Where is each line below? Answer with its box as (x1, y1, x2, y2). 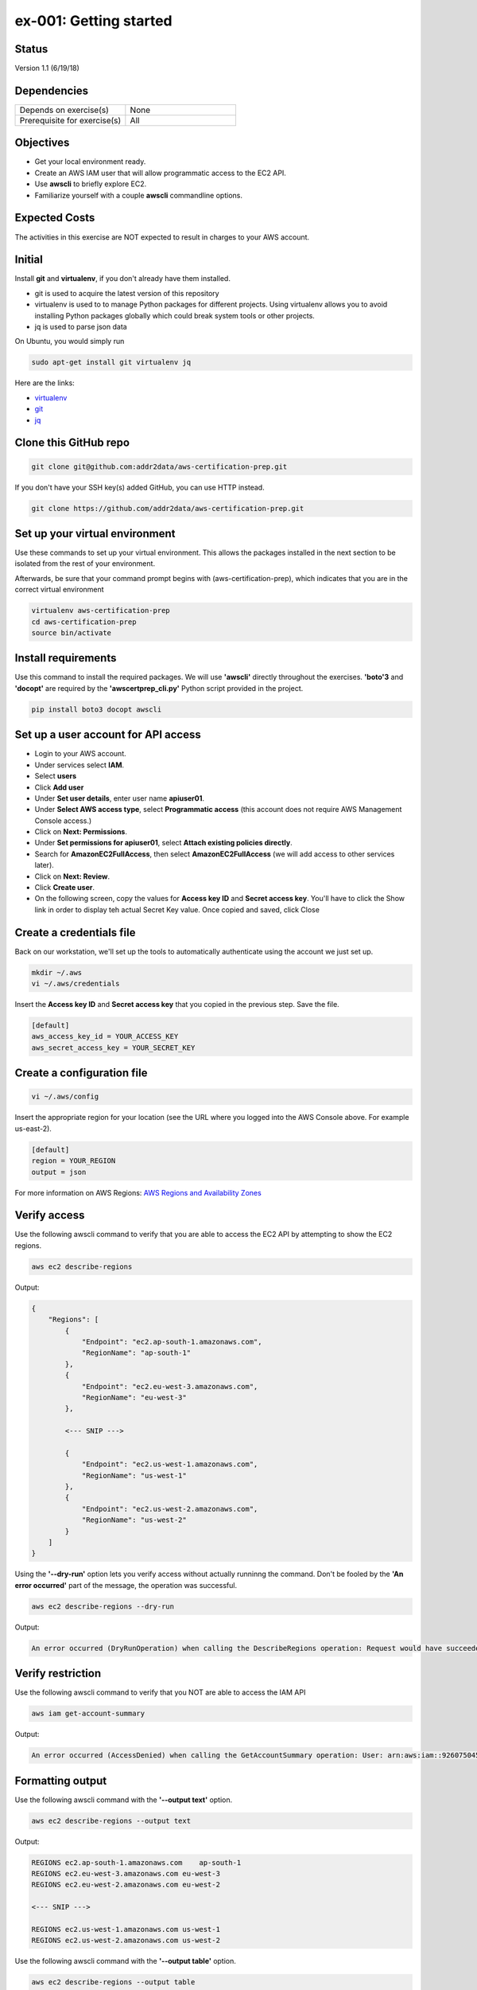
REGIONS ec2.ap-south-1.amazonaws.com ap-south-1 (31, 1858, 242, 1867)
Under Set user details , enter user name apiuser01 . (34, 793, 205, 803)
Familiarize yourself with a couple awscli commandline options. (34, 190, 242, 200)
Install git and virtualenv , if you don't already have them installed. (14, 274, 231, 283)
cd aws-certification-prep (31, 617, 137, 626)
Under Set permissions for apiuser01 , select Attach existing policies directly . (34, 838, 293, 848)
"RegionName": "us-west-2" (81, 1516, 187, 1524)
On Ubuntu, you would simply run (14, 337, 125, 346)
